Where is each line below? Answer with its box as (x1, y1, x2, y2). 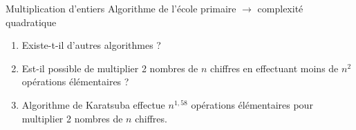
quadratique (6, 14, 57, 29)
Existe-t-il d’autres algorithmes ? (21, 38, 161, 52)
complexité (257, 1, 303, 15)
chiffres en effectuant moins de (210, 61, 339, 75)
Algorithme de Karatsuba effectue (21, 97, 165, 111)
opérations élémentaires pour (191, 97, 313, 111)
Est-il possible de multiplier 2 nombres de (21, 61, 198, 75)
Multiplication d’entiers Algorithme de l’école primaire (6, 1, 236, 15)
